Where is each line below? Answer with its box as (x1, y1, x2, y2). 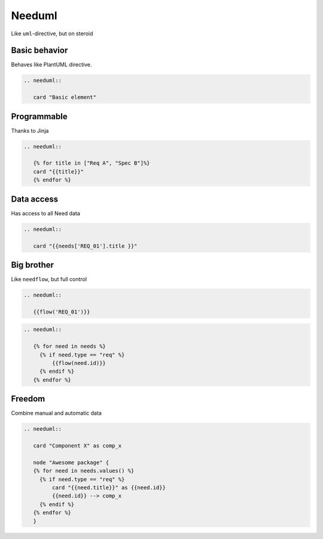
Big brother (11, 260, 54, 270)
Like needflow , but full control (11, 276, 87, 283)
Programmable (11, 111, 68, 121)
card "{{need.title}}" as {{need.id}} (51, 484, 166, 491)
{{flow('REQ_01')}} (33, 308, 90, 315)
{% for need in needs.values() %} (33, 467, 135, 474)
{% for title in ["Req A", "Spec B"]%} (33, 160, 150, 167)
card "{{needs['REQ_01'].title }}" (33, 242, 138, 249)
